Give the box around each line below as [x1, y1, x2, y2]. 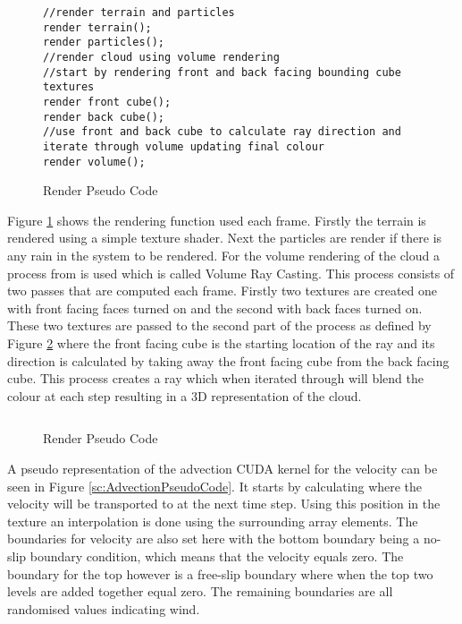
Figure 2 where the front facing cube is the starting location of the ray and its [7, 333, 435, 352]
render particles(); [43, 36, 165, 49]
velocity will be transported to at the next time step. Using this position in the [7, 494, 441, 513]
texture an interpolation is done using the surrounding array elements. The [7, 511, 418, 530]
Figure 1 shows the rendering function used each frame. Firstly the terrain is [7, 210, 426, 229]
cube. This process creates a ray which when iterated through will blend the [7, 369, 424, 388]
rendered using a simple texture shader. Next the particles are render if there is [7, 228, 442, 247]
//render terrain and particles [43, 6, 235, 19]
